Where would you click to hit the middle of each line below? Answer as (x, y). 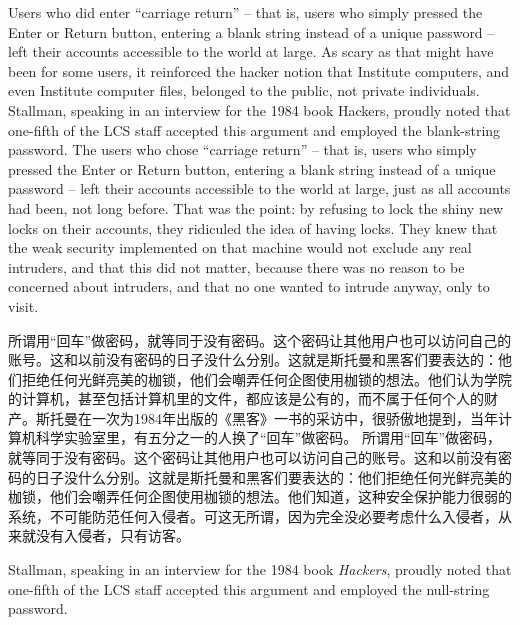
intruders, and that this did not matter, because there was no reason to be (236, 266)
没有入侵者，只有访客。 (112, 535)
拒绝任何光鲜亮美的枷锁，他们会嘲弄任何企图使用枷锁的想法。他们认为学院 (266, 378)
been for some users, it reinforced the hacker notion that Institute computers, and (259, 70)
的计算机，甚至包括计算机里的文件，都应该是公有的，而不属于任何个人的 (246, 398)
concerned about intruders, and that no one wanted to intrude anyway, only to (249, 286)
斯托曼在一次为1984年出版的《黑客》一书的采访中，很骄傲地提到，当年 (266, 417)
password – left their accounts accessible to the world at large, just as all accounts (259, 188)
